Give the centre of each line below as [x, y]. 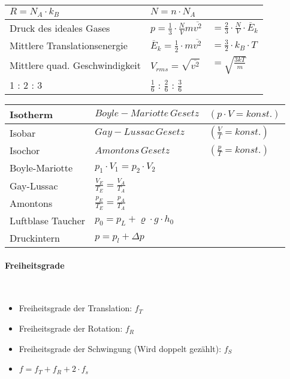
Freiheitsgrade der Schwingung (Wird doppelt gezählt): [120, 348]
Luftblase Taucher [48, 221]
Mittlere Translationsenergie [69, 45]
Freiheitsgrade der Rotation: [71, 328]
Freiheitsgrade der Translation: [75, 308]
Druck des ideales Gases [60, 28]
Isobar [23, 133]
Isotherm [31, 115]
